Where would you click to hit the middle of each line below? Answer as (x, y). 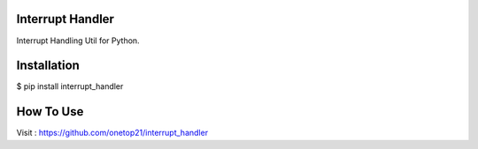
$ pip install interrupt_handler (70, 86)
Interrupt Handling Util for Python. (78, 41)
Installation (48, 66)
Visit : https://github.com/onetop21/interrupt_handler (112, 133)
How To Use (50, 112)
